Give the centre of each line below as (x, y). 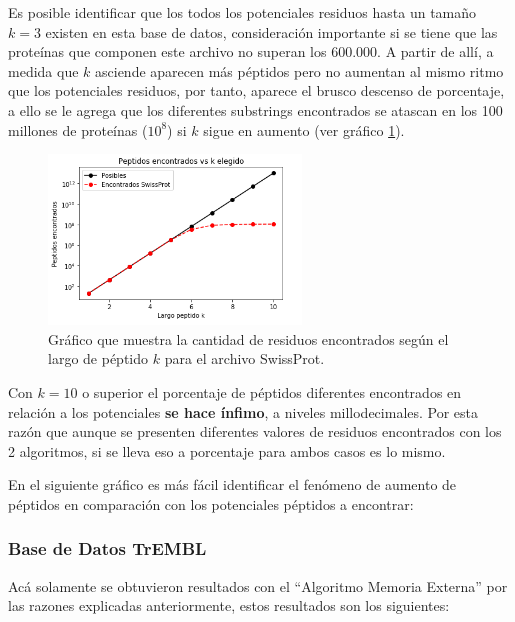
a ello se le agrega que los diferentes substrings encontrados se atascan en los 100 (255, 109)
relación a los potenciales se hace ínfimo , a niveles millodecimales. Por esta (243, 411)
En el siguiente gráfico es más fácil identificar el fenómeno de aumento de (232, 484)
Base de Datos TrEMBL (107, 548)
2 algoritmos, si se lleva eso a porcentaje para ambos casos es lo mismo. (227, 450)
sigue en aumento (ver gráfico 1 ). (304, 129)
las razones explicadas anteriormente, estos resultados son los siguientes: (229, 605)
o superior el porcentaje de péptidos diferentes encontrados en (272, 391)
